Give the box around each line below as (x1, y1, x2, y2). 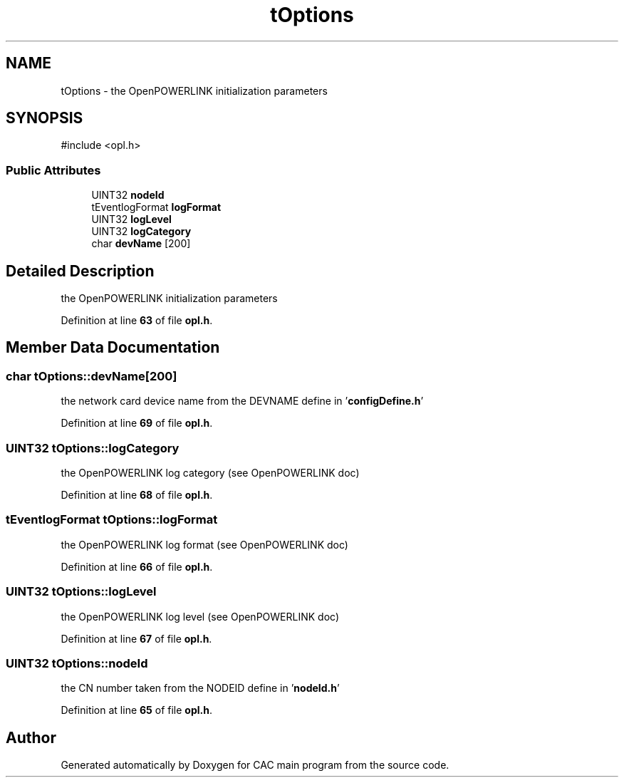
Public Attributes (6, 162, 101, 177)
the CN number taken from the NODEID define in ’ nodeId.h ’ (61, 682, 340, 695)
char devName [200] (91, 237, 191, 250)
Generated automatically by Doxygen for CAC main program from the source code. (61, 759, 449, 772)
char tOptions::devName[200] (6, 368, 177, 383)
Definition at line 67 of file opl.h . (61, 632, 212, 645)
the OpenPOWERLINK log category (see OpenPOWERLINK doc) (61, 467, 360, 479)
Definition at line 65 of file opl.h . (61, 704, 212, 717)
